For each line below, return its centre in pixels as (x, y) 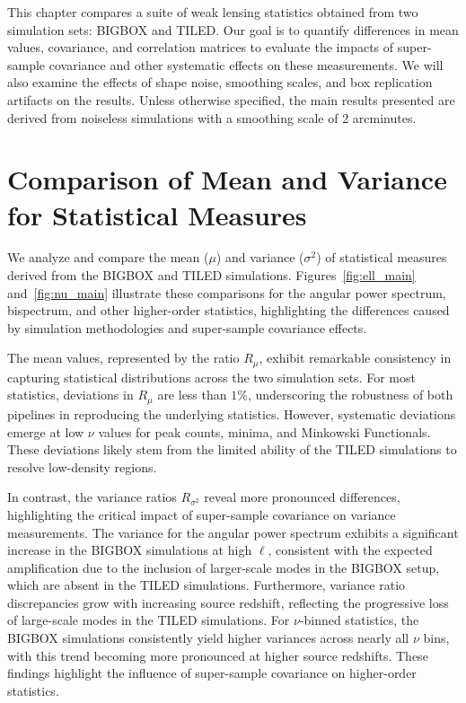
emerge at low (46, 431)
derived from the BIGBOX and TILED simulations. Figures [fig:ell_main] (211, 275)
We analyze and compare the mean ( (108, 257)
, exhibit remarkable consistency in (355, 358)
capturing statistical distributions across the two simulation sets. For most (211, 377)
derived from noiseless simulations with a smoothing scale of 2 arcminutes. (212, 117)
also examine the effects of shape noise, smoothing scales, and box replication (220, 82)
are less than (192, 395)
